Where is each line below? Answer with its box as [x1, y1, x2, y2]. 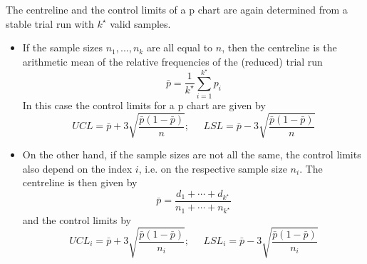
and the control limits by [22, 212, 131, 227]
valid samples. [110, 16, 171, 31]
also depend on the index [22, 161, 133, 176]
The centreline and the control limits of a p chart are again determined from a [6, 2, 348, 16]
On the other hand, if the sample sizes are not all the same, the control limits [22, 147, 361, 162]
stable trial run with [6, 16, 94, 31]
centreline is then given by [22, 175, 138, 190]
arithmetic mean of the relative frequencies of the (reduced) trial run [22, 54, 323, 68]
